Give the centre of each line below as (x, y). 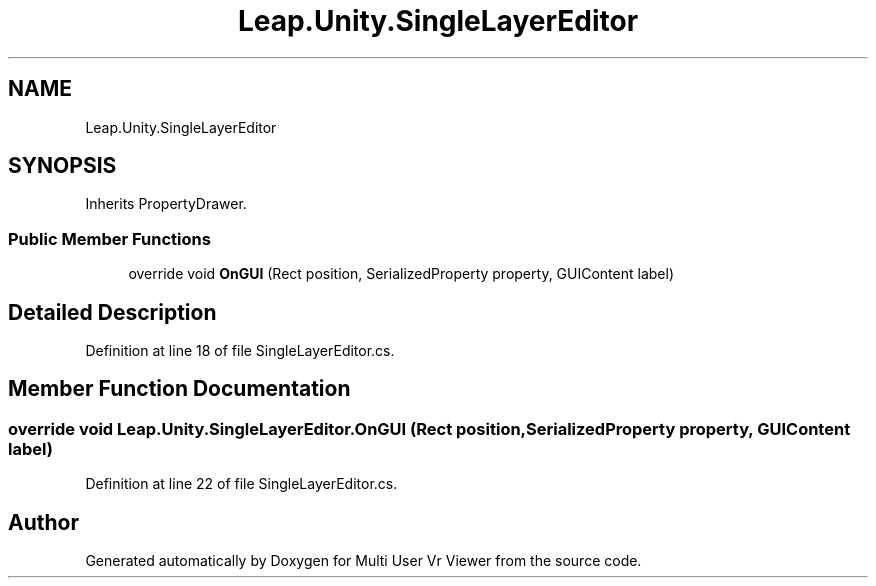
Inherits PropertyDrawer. (166, 204)
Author (43, 522)
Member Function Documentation (179, 389)
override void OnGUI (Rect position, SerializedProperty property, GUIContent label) (401, 274)
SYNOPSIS (62, 166)
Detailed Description (112, 312)
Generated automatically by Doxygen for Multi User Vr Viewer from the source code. (363, 561)
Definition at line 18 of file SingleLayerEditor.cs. (240, 351)
